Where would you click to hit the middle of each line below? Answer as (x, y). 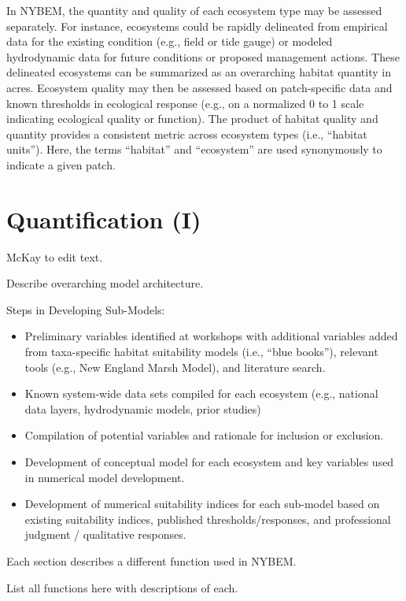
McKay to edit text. (55, 256)
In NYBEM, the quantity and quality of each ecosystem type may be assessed (194, 10)
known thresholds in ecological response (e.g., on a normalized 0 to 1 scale (185, 103)
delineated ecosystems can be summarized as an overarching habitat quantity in (199, 72)
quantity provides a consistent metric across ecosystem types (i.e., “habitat (187, 134)
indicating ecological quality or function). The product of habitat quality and (192, 119)
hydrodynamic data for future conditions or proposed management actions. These (203, 56)
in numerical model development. (105, 477)
